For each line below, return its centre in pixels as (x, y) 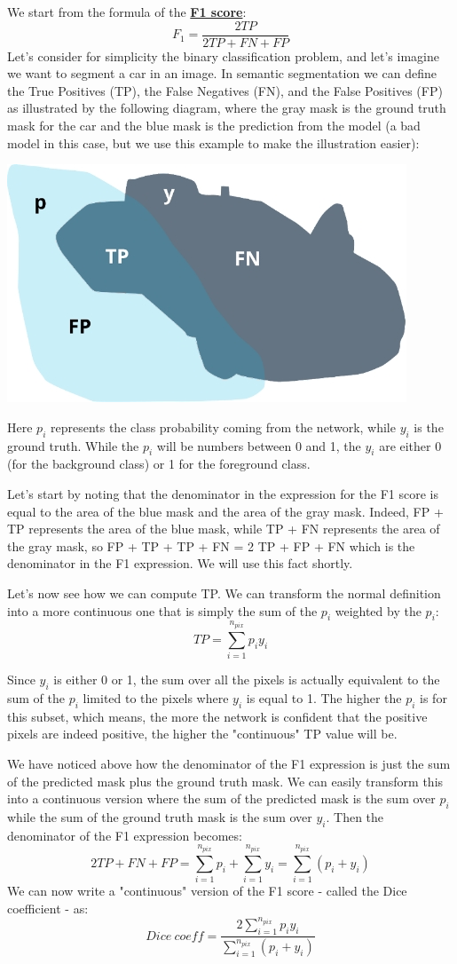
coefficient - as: (48, 908)
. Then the (355, 816)
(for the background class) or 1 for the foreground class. (159, 464)
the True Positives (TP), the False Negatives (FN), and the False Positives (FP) (225, 90)
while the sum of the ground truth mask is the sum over (160, 816)
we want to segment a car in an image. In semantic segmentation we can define (222, 73)
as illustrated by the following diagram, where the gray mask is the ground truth (227, 108)
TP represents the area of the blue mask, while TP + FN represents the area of (224, 529)
